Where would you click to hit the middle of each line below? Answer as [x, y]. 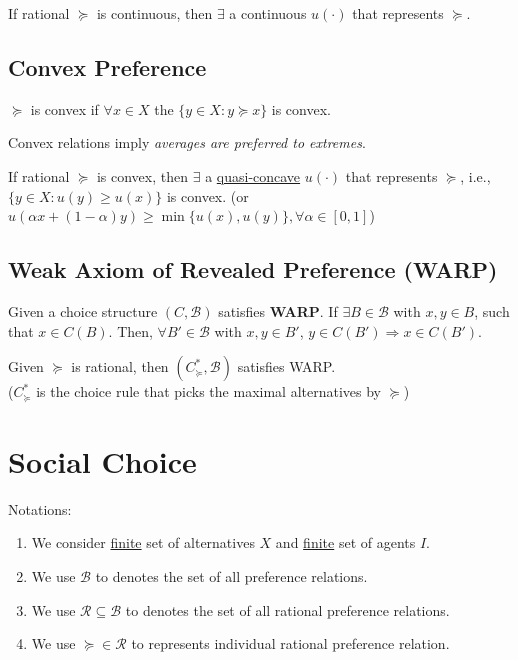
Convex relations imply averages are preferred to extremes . [187, 142]
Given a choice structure [83, 310]
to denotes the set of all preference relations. [231, 575]
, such [492, 310]
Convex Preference [107, 66]
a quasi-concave [253, 175]
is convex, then [142, 175]
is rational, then [120, 366]
